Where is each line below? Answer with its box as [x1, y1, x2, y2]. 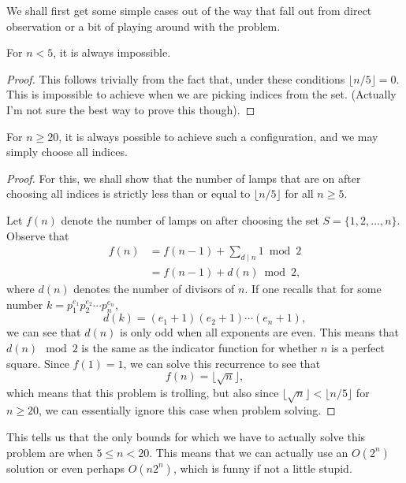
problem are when [6, 444, 93, 460]
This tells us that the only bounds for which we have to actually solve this [6, 428, 366, 444]
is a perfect [331, 339, 385, 355]
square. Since [6, 355, 69, 371]
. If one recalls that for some [244, 280, 382, 296]
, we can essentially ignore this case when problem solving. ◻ [39, 402, 336, 418]
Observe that [6, 227, 69, 243]
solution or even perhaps [6, 459, 125, 476]
